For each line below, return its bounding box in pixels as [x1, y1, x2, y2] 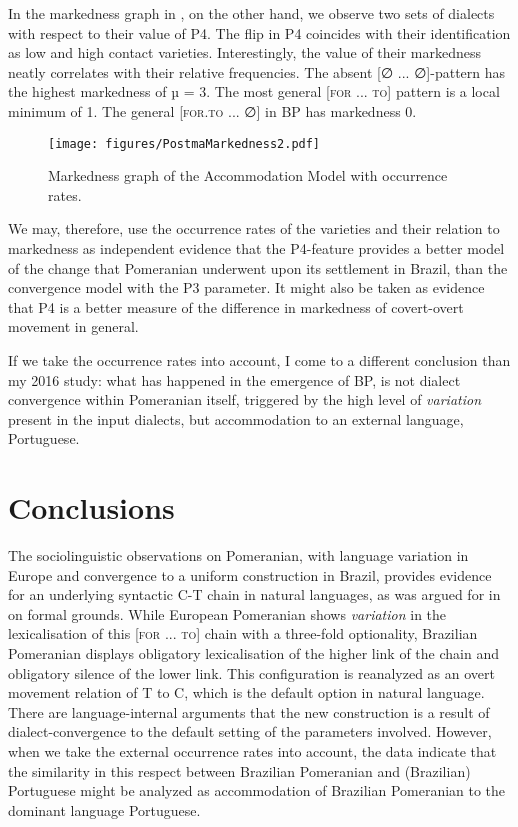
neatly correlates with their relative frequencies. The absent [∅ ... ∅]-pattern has [8, 61, 506, 82]
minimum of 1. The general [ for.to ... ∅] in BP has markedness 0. [8, 100, 417, 121]
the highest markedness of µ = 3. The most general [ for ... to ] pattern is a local [8, 81, 500, 102]
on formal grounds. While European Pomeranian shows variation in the [8, 603, 447, 624]
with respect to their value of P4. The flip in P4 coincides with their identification [8, 22, 511, 43]
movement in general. [8, 316, 139, 337]
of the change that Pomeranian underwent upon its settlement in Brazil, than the [8, 257, 508, 278]
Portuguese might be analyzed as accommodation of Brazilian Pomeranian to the [8, 780, 506, 801]
